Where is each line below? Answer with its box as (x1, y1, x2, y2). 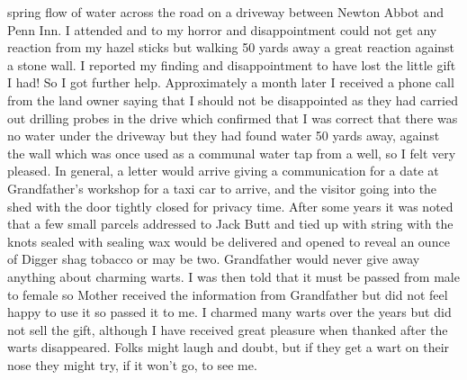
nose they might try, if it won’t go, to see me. (7, 355, 257, 374)
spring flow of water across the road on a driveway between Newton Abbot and (7, 3, 444, 21)
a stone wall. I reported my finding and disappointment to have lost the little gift (7, 55, 456, 74)
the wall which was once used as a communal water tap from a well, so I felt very (7, 143, 456, 162)
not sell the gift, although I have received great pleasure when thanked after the (7, 320, 448, 339)
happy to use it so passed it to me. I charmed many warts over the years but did (7, 303, 452, 321)
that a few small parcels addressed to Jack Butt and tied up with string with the (7, 214, 454, 233)
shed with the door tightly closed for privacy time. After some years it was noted (7, 196, 454, 215)
